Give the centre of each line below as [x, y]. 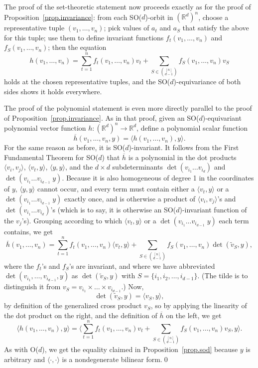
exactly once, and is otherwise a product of [130, 198]
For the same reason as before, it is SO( [65, 147]
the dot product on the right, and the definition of [81, 315]
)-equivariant [222, 117]
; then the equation [77, 47]
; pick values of [127, 28]
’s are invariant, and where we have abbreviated [142, 266]
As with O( [21, 349]
